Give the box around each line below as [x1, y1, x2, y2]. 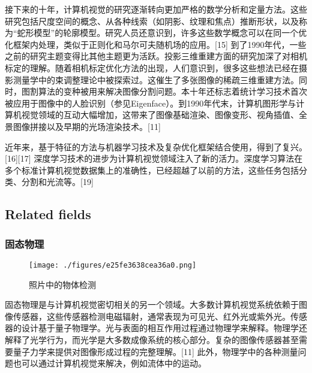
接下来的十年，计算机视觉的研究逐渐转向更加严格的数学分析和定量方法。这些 [5, 3, 307, 15]
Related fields [5, 205, 91, 223]
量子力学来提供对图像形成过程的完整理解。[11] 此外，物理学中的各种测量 [13, 345, 298, 357]
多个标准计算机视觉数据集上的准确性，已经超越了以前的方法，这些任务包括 [5, 163, 299, 176]
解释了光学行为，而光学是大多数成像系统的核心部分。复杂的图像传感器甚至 [5, 333, 299, 345]
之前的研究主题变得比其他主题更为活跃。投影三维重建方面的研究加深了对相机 [5, 50, 307, 62]
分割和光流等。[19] [21, 175, 94, 188]
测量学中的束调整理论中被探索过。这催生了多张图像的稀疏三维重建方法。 [13, 73, 299, 86]
